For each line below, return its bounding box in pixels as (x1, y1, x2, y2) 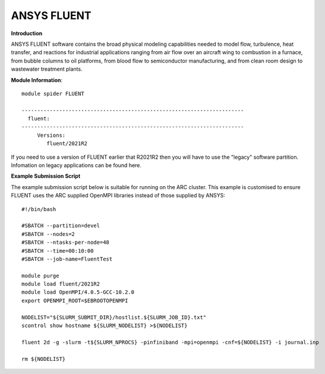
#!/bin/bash (21, 206, 56, 212)
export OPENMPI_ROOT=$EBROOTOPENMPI (21, 297, 128, 304)
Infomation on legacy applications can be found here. (11, 162, 142, 169)
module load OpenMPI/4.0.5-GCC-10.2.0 (21, 289, 135, 296)
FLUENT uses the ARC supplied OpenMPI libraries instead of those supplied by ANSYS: (11, 192, 226, 199)
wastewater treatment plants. (11, 65, 83, 73)
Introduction (11, 30, 43, 37)
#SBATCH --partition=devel (21, 222, 100, 229)
